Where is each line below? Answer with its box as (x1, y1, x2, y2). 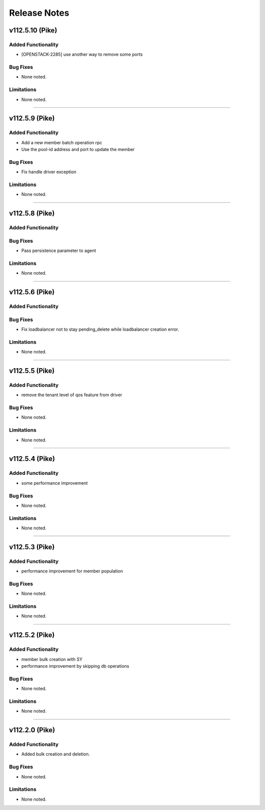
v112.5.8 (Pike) (9, 209, 55, 218)
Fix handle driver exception (21, 169, 77, 175)
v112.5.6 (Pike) (9, 288, 55, 296)
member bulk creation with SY (21, 656, 83, 662)
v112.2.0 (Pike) (9, 726, 55, 734)
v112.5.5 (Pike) (9, 367, 55, 375)
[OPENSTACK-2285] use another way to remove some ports (21, 52, 143, 58)
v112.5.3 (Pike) (9, 543, 55, 551)
